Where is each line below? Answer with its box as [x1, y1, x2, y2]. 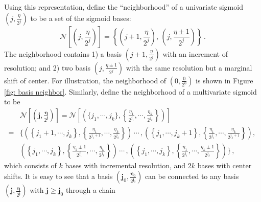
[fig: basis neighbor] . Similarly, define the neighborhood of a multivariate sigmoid [4, 86, 257, 97]
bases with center [197, 160, 252, 170]
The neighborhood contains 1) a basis [4, 48, 122, 59]
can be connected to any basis [145, 171, 239, 182]
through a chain [65, 185, 115, 195]
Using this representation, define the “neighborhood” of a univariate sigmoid [4, 2, 243, 12]
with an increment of [162, 48, 228, 59]
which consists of [4, 160, 57, 170]
